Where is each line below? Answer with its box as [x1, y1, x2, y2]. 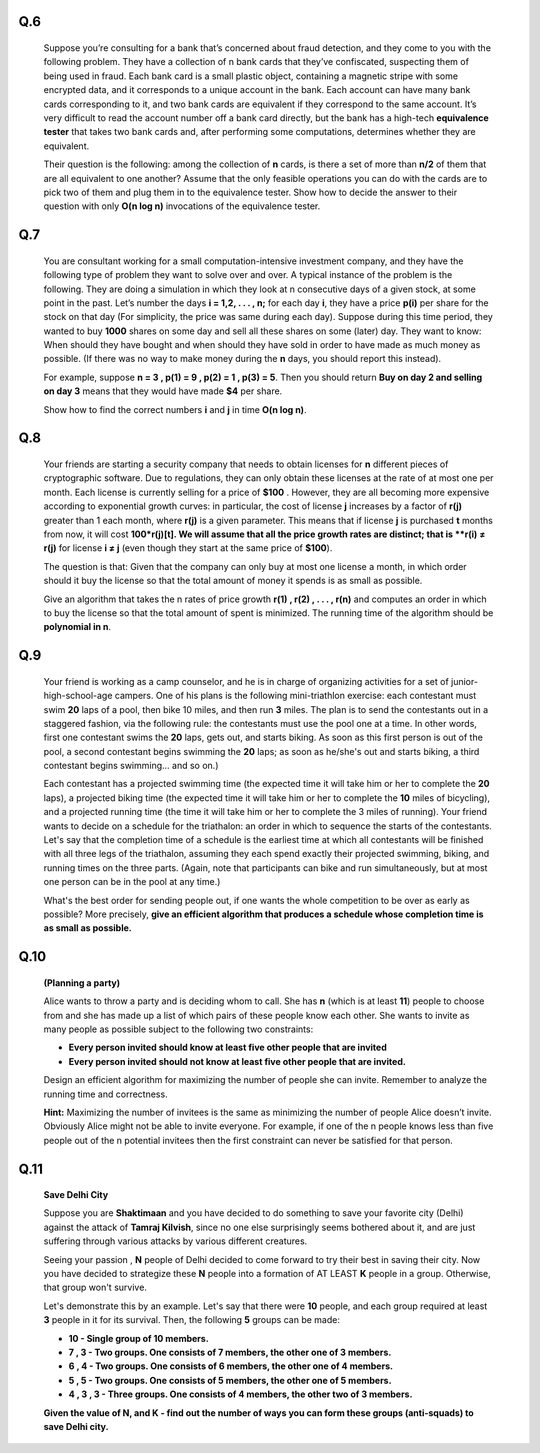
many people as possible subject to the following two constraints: [43, 1023, 314, 1035]
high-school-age [43, 690, 113, 702]
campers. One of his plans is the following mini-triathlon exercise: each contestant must [114, 690, 477, 702]
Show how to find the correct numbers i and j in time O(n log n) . [43, 403, 307, 415]
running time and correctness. [43, 1088, 169, 1100]
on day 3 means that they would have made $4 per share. [43, 385, 283, 397]
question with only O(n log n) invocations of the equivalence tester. [43, 200, 321, 212]
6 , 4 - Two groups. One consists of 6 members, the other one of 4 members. [68, 1360, 394, 1372]
